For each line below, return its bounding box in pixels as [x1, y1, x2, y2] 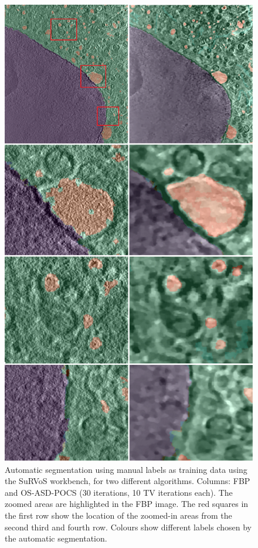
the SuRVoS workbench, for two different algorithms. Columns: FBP [5, 475, 250, 487]
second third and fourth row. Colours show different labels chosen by [5, 520, 252, 533]
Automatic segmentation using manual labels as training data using [5, 463, 247, 475]
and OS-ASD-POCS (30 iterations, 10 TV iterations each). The [5, 486, 233, 498]
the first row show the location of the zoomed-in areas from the [5, 509, 232, 522]
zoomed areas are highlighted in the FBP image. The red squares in [5, 498, 249, 510]
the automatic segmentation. [5, 532, 107, 544]
